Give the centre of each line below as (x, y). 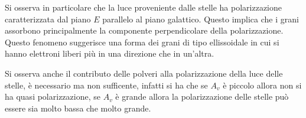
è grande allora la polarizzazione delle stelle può (202, 96)
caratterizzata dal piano (48, 19)
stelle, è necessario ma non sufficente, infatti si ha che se (106, 85)
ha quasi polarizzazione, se (53, 96)
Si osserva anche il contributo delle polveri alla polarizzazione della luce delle (144, 73)
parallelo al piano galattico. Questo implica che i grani (201, 19)
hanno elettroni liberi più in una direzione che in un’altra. (110, 53)
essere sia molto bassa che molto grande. (78, 108)
